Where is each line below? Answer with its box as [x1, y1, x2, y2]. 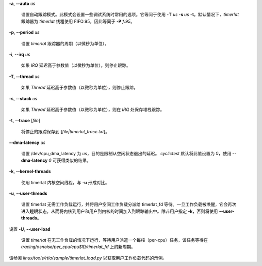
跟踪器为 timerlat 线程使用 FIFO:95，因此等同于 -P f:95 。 [21, 18, 135, 24]
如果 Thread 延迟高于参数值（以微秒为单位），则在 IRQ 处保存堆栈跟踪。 [21, 107, 164, 112]
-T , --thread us [9, 73, 40, 79]
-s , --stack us [9, 95, 37, 101]
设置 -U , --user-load [9, 226, 50, 232]
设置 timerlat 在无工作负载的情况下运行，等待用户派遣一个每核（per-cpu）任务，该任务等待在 [21, 237, 208, 243]
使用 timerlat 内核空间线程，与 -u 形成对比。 [21, 179, 110, 185]
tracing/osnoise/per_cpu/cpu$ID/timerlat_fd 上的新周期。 [21, 244, 135, 250]
